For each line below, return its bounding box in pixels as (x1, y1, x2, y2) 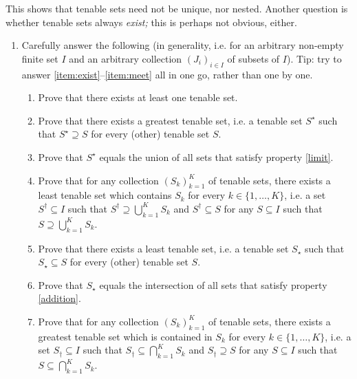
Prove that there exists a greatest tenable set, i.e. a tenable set (38, 113, 303, 127)
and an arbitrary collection (69, 51, 182, 65)
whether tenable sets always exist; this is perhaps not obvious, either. (6, 14, 297, 29)
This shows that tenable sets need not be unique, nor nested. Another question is (6, 1, 348, 15)
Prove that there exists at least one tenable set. (38, 90, 238, 105)
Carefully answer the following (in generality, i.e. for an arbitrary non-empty (21, 38, 344, 52)
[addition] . (38, 291, 81, 305)
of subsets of (227, 51, 280, 65)
